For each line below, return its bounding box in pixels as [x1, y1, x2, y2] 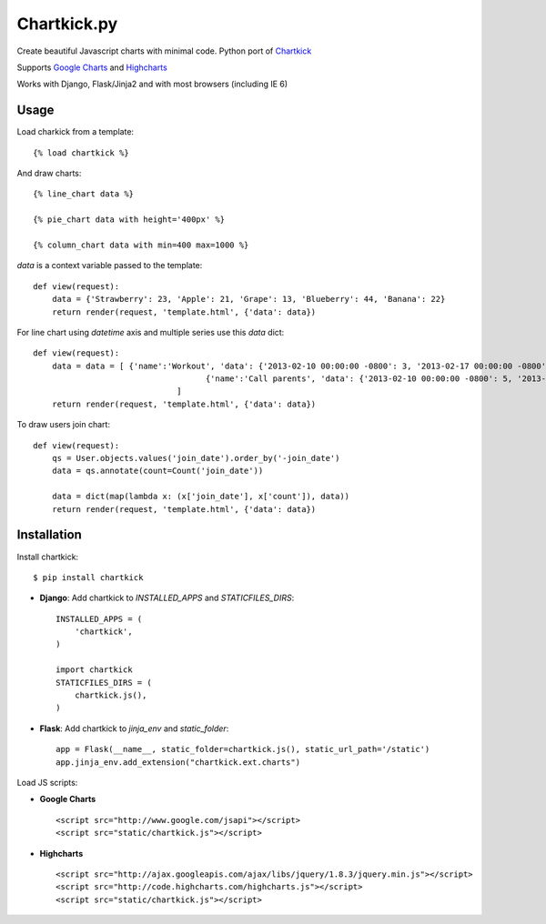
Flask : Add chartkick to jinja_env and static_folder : [39, 723, 229, 734]
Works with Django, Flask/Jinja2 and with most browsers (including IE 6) [16, 78, 288, 90]
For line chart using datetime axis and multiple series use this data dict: [16, 326, 285, 337]
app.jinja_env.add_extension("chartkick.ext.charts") [56, 757, 300, 768]
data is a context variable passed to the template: [16, 260, 203, 271]
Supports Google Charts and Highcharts [16, 62, 167, 73]
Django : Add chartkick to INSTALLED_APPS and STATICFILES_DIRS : [39, 592, 295, 604]
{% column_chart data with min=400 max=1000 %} [33, 239, 249, 250]
